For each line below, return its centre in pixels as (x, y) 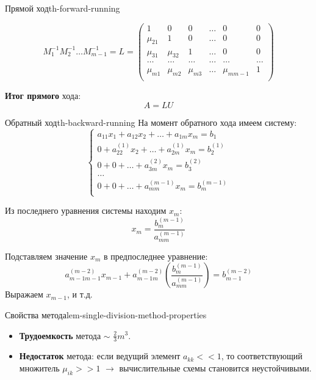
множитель (39, 367)
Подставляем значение (46, 256)
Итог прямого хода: (43, 96)
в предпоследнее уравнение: (156, 256)
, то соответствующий (262, 356)
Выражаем (24, 294)
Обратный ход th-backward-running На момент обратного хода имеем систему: (151, 122)
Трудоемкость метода (60, 335)
